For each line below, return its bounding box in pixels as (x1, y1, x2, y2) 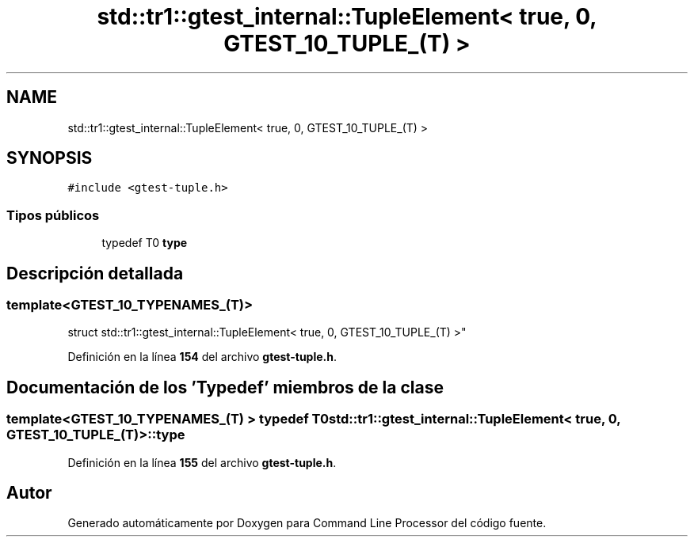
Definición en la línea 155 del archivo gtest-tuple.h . (67, 455, 337, 469)
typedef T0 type (101, 236, 188, 250)
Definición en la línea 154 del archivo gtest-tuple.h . (67, 350, 337, 364)
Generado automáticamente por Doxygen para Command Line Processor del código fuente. (67, 516, 547, 530)
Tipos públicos (6, 207, 100, 223)
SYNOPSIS (6, 148, 93, 169)
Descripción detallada (6, 263, 184, 283)
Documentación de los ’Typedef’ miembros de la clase (6, 377, 444, 397)
